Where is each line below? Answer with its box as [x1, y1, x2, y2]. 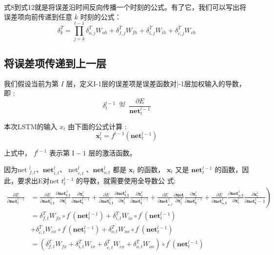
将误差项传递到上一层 [4, 55, 106, 70]
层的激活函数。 [88, 148, 137, 158]
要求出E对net [17, 176, 59, 186]
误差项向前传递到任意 [4, 11, 72, 21]
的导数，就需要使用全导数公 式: [76, 176, 176, 186]
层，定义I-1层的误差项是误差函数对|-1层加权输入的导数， [66, 78, 246, 88]
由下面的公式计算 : [68, 121, 127, 131]
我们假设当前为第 [4, 78, 59, 88]
